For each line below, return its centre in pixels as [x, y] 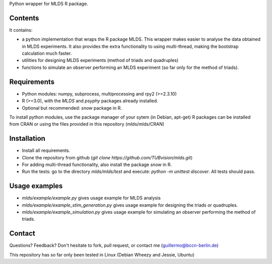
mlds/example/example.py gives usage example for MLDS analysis [91, 198]
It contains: [21, 30]
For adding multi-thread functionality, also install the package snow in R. [97, 165]
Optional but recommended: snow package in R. [72, 108]
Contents [24, 18]
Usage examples [36, 186]
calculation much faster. [47, 53]
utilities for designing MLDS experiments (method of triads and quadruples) [100, 60]
